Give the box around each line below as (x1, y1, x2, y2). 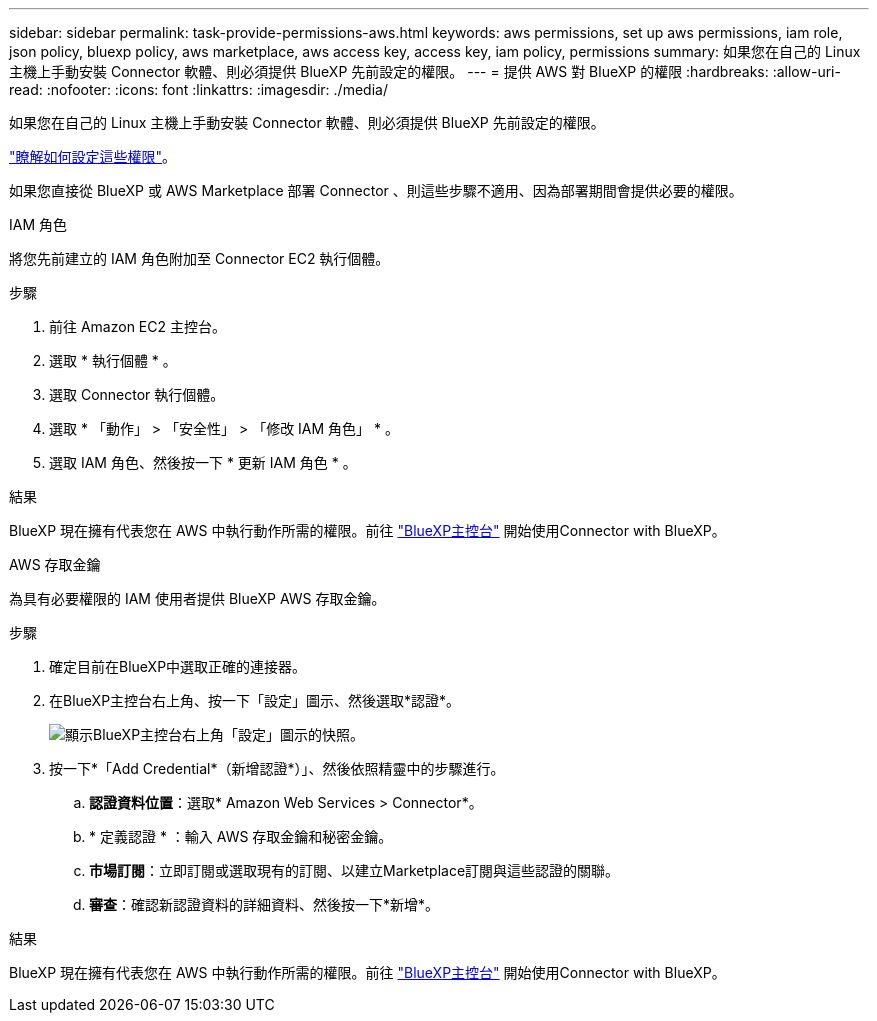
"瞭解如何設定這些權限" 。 (9, 148, 177, 165)
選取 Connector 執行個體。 (49, 386, 225, 403)
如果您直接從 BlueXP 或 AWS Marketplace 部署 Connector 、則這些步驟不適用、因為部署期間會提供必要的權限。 (9, 182, 743, 199)
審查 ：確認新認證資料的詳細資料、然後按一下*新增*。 (89, 896, 440, 913)
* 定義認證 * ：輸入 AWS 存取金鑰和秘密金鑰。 (89, 828, 393, 845)
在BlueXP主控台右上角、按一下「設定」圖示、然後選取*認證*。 (49, 692, 461, 709)
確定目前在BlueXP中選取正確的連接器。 (49, 658, 307, 675)
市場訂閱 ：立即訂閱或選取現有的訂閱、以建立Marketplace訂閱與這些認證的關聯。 (89, 862, 620, 879)
